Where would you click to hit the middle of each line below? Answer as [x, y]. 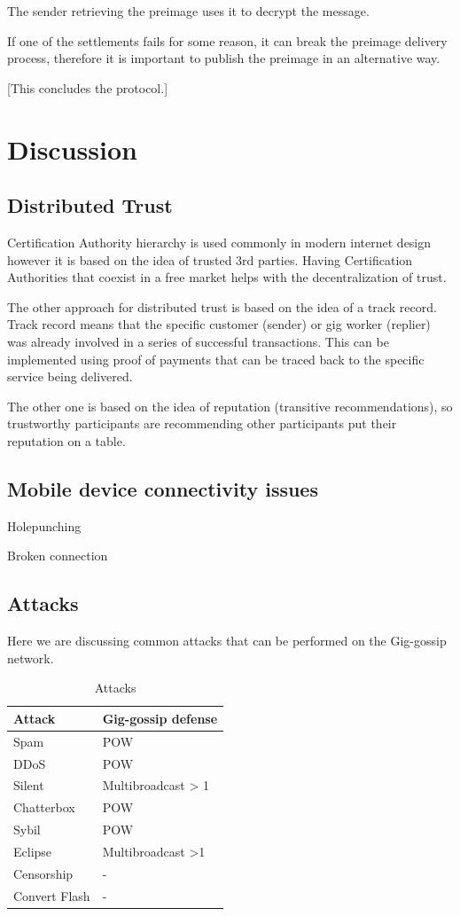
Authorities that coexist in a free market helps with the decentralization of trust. [227, 277]
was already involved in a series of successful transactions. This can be [198, 341]
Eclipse [33, 851]
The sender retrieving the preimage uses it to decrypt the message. [188, 11]
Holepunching [44, 525]
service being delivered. [70, 376]
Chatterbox [44, 807]
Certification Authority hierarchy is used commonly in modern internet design [219, 242]
